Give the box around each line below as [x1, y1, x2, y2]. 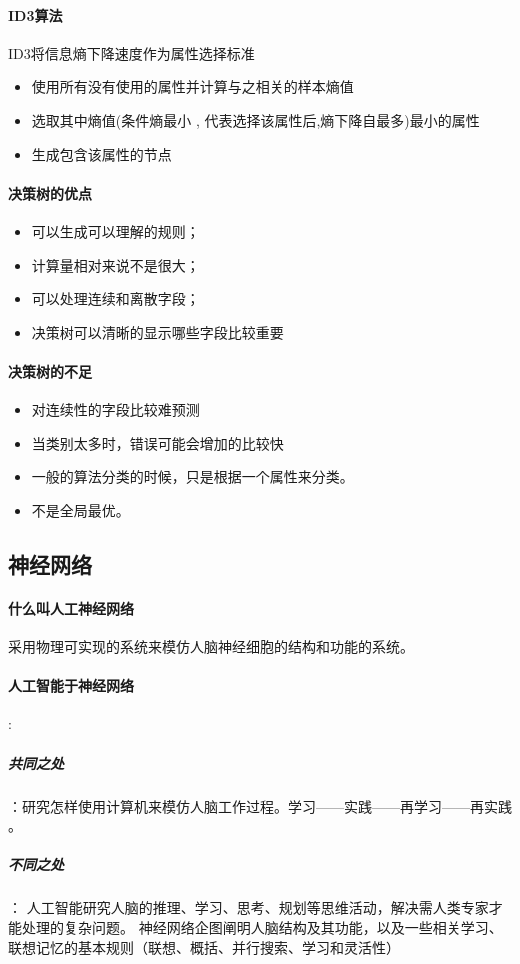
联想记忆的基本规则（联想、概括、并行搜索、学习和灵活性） [8, 936, 400, 957]
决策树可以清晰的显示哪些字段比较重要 [31, 321, 284, 342]
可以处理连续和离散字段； [31, 288, 200, 309]
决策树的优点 [8, 182, 92, 203]
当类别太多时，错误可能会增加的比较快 [31, 432, 284, 453]
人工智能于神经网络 [8, 675, 134, 696]
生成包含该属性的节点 [31, 143, 172, 164]
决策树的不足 [8, 360, 92, 381]
